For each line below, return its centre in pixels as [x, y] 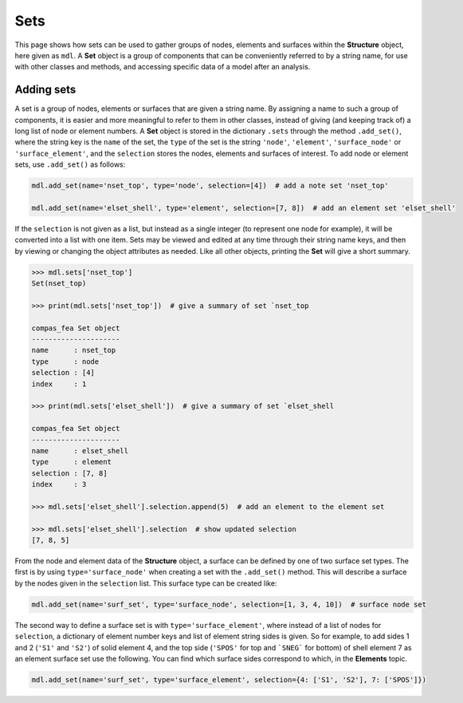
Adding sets [45, 90]
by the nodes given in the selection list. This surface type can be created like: [146, 583]
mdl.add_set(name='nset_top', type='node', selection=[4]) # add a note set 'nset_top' [210, 186]
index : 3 [59, 484]
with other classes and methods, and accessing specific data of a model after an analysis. [163, 67]
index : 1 [59, 384]
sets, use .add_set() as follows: [70, 164]
